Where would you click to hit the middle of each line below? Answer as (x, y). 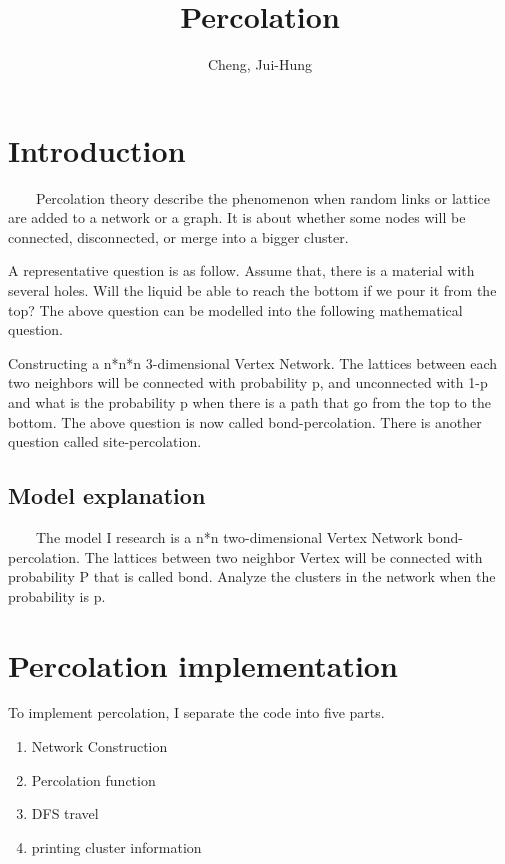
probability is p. (57, 595)
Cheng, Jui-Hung (260, 64)
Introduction (97, 149)
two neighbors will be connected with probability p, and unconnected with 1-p (248, 382)
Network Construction (99, 746)
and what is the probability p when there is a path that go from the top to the (249, 402)
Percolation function (93, 779)
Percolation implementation (203, 664)
